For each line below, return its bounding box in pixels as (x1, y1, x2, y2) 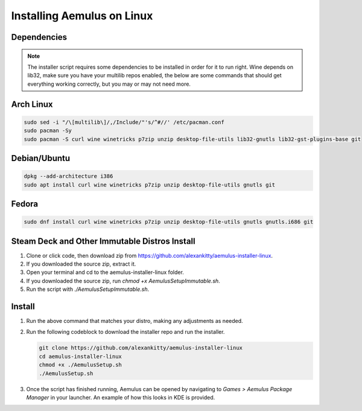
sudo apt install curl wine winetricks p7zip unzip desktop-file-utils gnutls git (24, 181, 276, 188)
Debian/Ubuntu (11, 153, 71, 163)
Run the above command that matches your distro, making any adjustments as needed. (26, 317, 244, 325)
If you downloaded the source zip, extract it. (26, 260, 136, 267)
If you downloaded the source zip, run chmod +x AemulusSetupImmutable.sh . (26, 277, 220, 284)
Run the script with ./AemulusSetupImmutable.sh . (26, 285, 150, 293)
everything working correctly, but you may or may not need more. (27, 80, 191, 88)
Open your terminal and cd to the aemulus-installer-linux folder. (26, 269, 184, 276)
